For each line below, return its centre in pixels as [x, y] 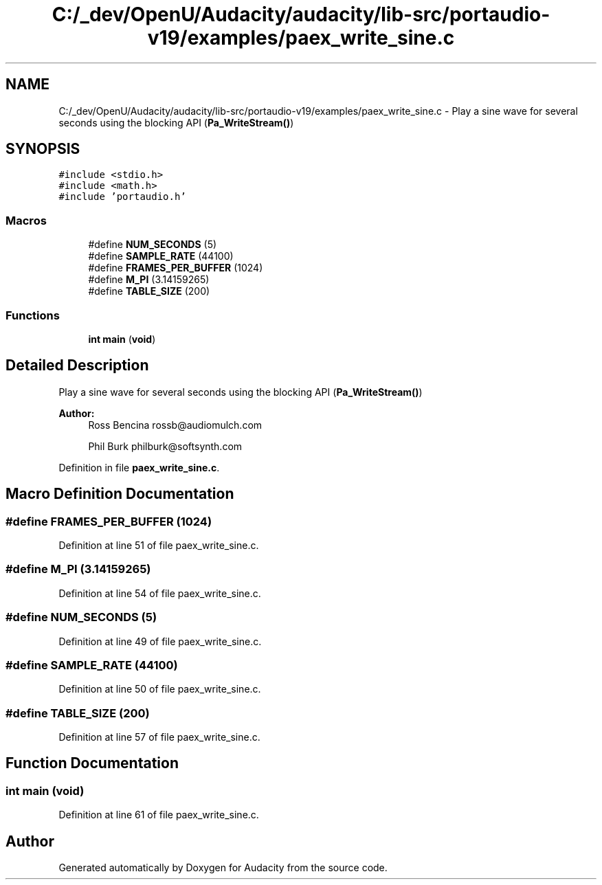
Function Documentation [92, 763]
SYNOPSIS [43, 149]
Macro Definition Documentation [120, 494]
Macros [26, 220]
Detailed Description [77, 366]
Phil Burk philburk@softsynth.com [165, 446]
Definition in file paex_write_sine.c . [139, 467]
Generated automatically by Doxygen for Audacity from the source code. [223, 868]
